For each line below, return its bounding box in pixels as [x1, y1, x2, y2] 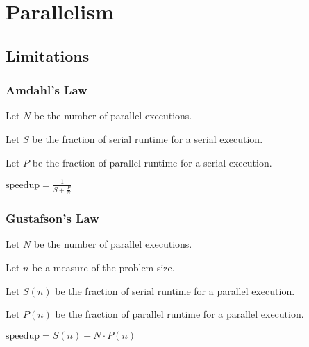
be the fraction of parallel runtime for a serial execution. [32, 155, 272, 169]
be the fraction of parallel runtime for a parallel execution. [55, 307, 304, 321]
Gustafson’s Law [6, 210, 99, 227]
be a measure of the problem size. [32, 260, 175, 275]
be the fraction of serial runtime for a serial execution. [32, 131, 263, 146]
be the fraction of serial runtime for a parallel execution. [55, 283, 295, 298]
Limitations [6, 44, 90, 66]
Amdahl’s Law [6, 81, 87, 99]
